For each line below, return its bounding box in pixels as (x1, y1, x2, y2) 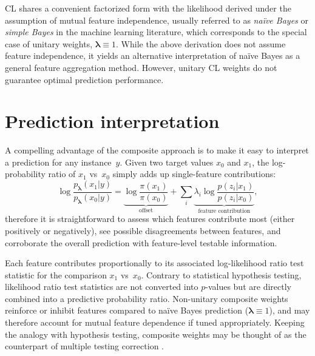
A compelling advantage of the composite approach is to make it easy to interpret (5, 144, 309, 156)
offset (139, 207, 154, 213)
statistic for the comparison (5, 268, 107, 281)
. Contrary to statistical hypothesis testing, (141, 268, 302, 281)
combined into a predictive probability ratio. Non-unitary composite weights (5, 292, 288, 304)
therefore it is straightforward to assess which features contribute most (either (5, 212, 295, 225)
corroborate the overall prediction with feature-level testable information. (5, 236, 277, 249)
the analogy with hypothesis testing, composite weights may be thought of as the (5, 327, 307, 340)
